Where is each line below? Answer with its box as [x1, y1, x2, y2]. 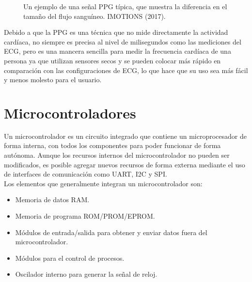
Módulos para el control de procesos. [15, 252, 125, 263]
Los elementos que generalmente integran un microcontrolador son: [4, 178, 203, 188]
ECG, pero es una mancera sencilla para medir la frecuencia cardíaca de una [4, 46, 231, 56]
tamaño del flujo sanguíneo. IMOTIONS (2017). [23, 11, 166, 21]
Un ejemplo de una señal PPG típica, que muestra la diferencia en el [23, 1, 227, 11]
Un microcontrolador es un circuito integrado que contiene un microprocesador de [4, 131, 247, 141]
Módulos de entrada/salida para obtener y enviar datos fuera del [15, 227, 207, 237]
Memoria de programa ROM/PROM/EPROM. [15, 211, 155, 221]
